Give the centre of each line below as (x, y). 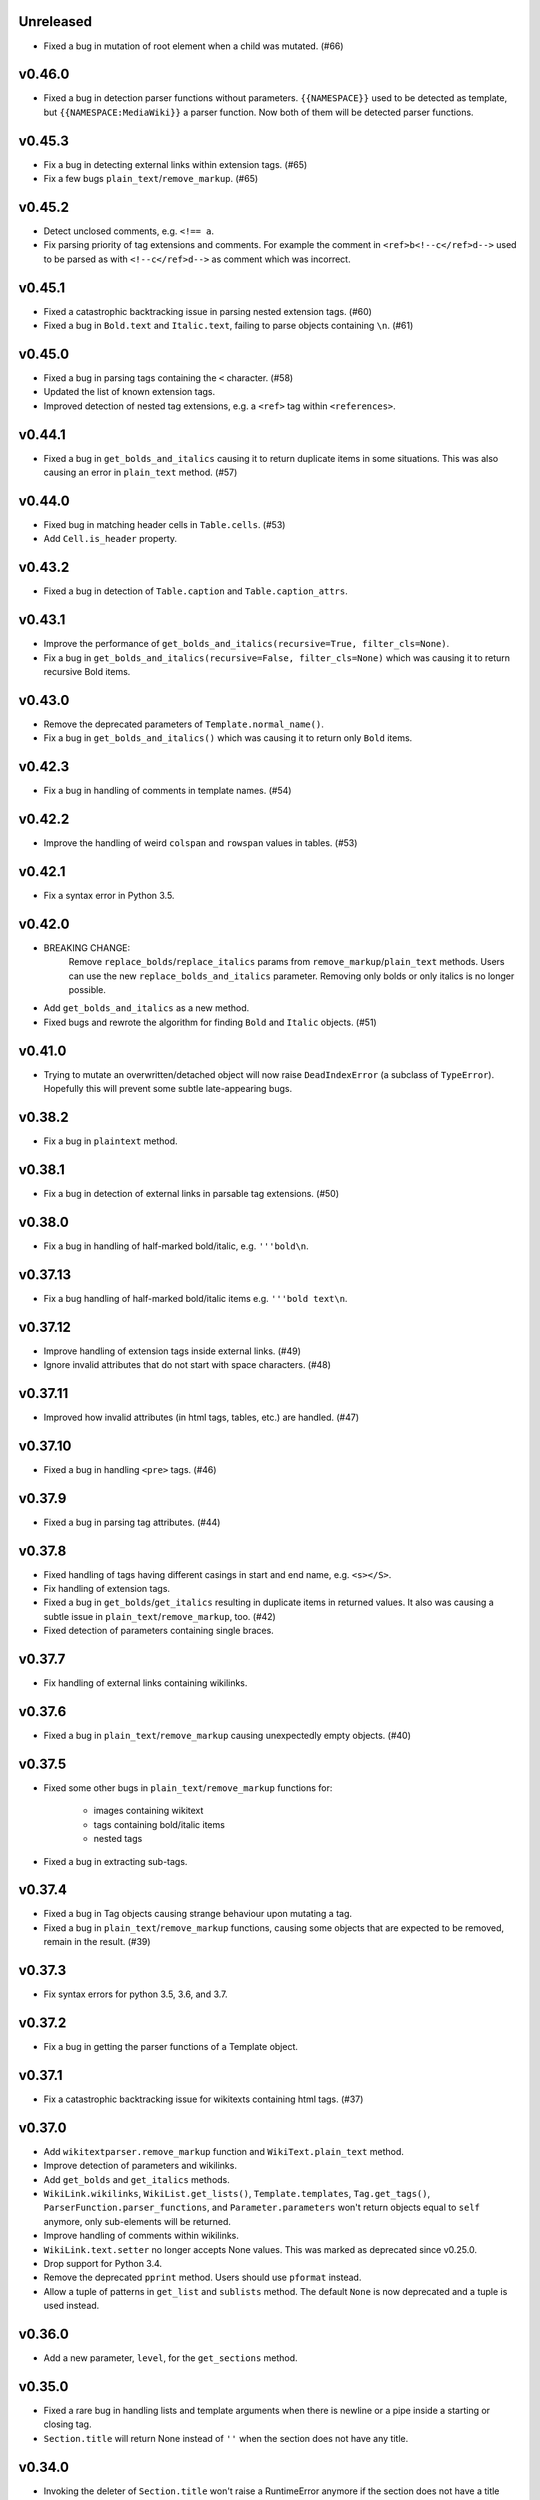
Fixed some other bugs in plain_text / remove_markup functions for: (188, 1787)
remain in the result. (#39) (97, 1942)
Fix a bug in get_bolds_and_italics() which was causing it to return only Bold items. (228, 738)
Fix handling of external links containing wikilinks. (145, 1683)
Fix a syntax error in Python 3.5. (109, 895)
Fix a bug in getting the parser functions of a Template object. (171, 2047)
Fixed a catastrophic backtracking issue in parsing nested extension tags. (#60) (207, 311)
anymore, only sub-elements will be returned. (137, 2221)
